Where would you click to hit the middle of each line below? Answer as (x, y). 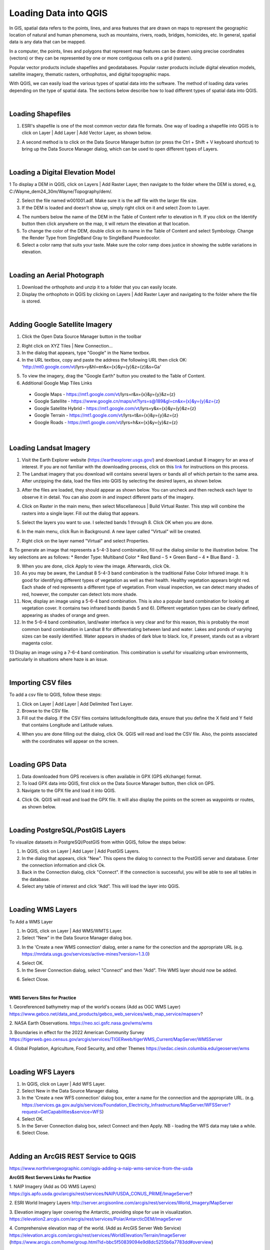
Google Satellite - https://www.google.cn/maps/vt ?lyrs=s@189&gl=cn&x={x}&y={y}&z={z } (127, 401)
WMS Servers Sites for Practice (43, 998)
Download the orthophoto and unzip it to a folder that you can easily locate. (99, 287)
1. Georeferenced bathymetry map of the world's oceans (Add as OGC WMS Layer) (95, 1007)
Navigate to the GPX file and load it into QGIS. (69, 790)
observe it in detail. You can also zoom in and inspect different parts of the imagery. (108, 497)
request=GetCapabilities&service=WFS (62, 1112)
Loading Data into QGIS (58, 13)
